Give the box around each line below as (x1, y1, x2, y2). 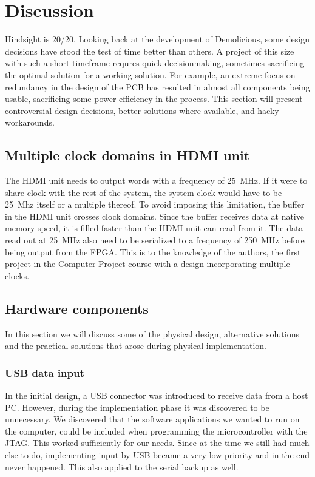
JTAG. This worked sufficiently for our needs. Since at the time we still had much (5, 436, 310, 449)
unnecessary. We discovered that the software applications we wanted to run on (5, 413, 300, 425)
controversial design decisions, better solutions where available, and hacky (5, 104, 279, 117)
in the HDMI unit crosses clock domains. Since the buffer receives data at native (5, 209, 304, 222)
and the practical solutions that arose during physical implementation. (5, 339, 266, 352)
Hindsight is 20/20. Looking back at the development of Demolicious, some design (5, 33, 310, 46)
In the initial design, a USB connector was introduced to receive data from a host (5, 389, 308, 402)
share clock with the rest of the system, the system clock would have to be (5, 186, 282, 198)
